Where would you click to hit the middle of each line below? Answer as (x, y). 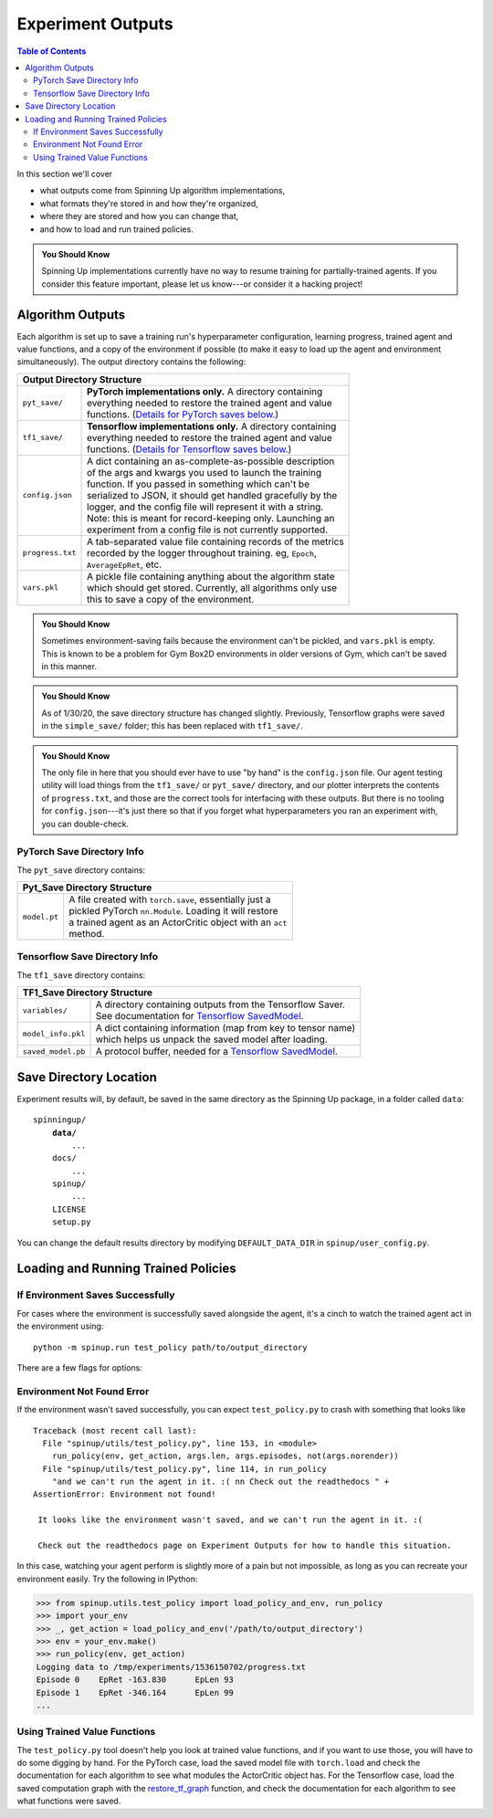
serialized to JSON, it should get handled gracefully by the (212, 495)
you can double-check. (85, 824)
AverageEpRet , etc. (125, 564)
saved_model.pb (54, 1051)
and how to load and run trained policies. (116, 229)
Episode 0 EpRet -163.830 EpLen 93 (135, 1680)
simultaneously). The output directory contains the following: (131, 362)
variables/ (45, 1010)
